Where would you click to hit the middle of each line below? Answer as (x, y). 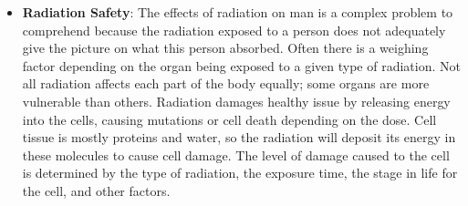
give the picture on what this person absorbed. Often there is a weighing (225, 48)
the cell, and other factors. (96, 190)
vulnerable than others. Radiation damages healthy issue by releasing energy (236, 101)
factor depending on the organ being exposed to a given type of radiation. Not (241, 65)
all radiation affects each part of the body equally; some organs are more (226, 83)
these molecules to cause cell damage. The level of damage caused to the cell (236, 154)
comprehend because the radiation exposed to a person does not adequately (234, 30)
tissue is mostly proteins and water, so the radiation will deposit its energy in (239, 137)
